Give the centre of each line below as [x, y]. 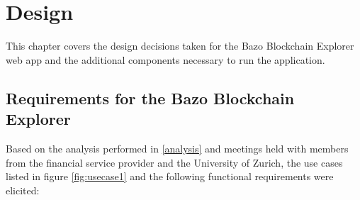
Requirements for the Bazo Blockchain [150, 98]
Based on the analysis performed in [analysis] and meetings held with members [177, 148]
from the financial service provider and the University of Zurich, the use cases [174, 162]
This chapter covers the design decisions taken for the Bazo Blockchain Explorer [180, 46]
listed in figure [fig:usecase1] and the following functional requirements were [170, 176]
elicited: [23, 190]
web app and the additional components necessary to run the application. [165, 59]
